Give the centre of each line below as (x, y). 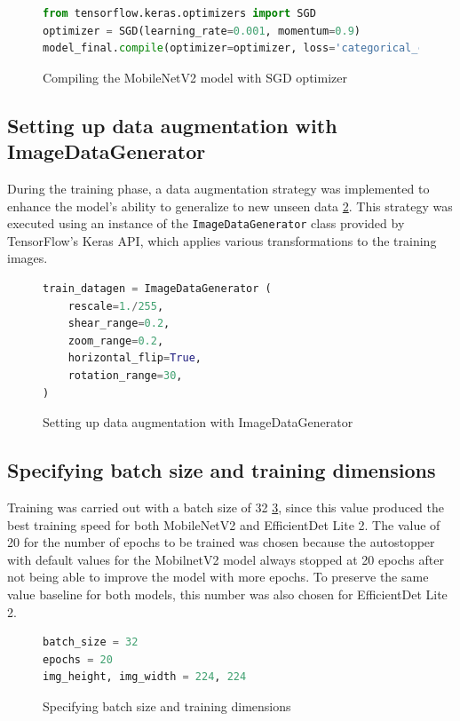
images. (28, 258)
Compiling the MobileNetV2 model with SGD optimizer (195, 77)
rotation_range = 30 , (125, 375)
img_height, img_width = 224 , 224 (145, 677)
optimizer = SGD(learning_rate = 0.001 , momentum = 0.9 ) (202, 31)
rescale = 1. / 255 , (116, 306)
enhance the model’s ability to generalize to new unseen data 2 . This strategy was (230, 206)
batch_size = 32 (91, 642)
